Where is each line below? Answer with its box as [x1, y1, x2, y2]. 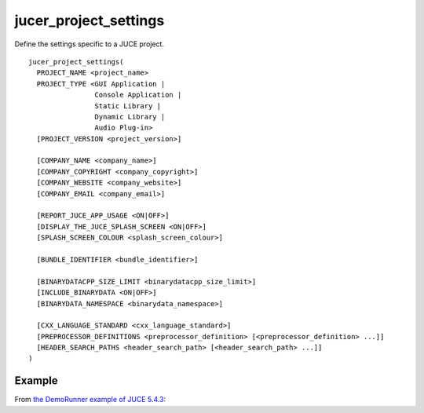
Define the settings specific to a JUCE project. [14, 39, 165, 49]
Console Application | [94, 90, 182, 100]
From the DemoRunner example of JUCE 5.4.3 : [14, 395, 166, 404]
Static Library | [94, 101, 161, 110]
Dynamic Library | [94, 112, 166, 121]
